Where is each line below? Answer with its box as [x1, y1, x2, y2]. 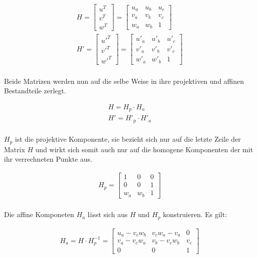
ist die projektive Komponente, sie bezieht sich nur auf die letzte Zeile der [15, 134, 241, 144]
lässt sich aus [87, 209, 128, 220]
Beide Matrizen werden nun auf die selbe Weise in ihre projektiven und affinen [4, 75, 244, 86]
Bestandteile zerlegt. [4, 85, 66, 96]
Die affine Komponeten [4, 209, 74, 220]
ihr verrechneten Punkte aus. [4, 154, 92, 164]
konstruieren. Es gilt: [163, 209, 227, 220]
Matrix [4, 144, 25, 154]
